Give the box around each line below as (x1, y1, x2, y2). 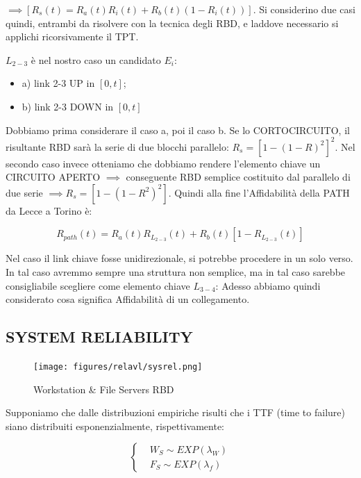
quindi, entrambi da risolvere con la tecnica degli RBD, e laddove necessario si (6, 15, 339, 30)
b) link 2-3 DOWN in (22, 99, 114, 113)
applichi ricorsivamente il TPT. (6, 29, 139, 44)
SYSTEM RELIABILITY (6, 326, 193, 347)
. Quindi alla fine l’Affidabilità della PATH (168, 185, 350, 199)
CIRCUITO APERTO (6, 170, 101, 184)
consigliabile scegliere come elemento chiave (6, 278, 190, 292)
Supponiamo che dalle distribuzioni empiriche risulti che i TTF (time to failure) (6, 405, 345, 420)
